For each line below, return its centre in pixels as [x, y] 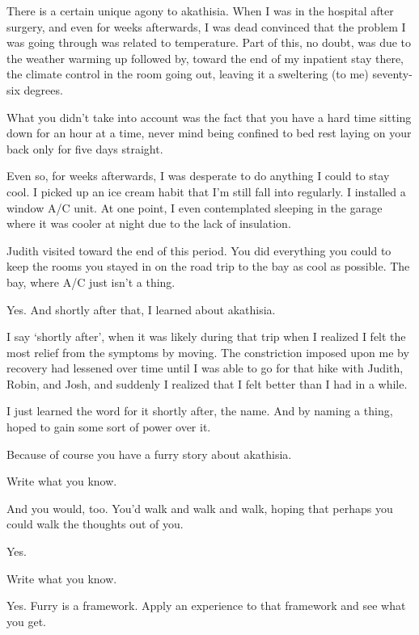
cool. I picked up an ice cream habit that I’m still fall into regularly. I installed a [206, 191]
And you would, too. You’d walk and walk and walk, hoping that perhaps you [200, 508]
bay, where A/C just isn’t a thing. [91, 282]
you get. [26, 621]
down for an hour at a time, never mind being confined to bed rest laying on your [209, 133]
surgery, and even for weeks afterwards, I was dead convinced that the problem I [206, 26]
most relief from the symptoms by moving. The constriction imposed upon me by [208, 352]
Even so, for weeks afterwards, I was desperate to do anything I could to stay [198, 176]
